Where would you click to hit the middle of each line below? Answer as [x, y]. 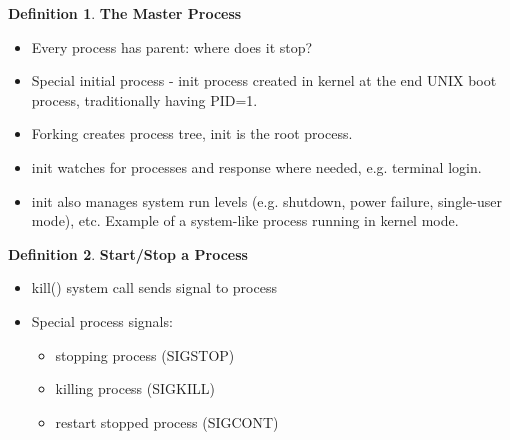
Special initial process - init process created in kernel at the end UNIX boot [264, 80]
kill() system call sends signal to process [154, 287]
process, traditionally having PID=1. [144, 99]
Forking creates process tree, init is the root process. [192, 133]
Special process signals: [102, 320]
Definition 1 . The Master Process [125, 13]
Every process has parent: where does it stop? [172, 46]
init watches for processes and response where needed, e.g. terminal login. [256, 166]
